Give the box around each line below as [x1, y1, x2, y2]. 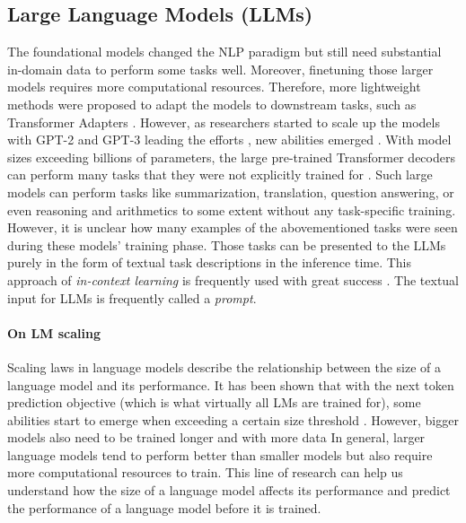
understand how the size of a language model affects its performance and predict [7, 481, 451, 500]
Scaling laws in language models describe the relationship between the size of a [7, 357, 442, 376]
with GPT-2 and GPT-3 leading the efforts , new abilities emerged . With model [7, 130, 452, 149]
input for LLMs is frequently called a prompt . [7, 288, 257, 307]
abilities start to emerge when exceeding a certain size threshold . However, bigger [7, 410, 459, 429]
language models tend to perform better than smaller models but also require [7, 445, 433, 464]
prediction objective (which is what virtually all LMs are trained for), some [7, 393, 421, 412]
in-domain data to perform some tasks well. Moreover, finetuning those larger [7, 59, 434, 78]
